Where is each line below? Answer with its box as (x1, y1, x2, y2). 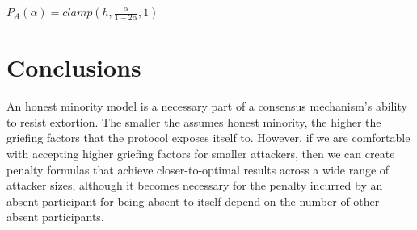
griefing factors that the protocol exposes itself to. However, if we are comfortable (6, 129, 411, 146)
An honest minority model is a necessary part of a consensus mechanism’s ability (6, 98, 407, 115)
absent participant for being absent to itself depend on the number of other (6, 192, 380, 209)
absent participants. (6, 208, 104, 225)
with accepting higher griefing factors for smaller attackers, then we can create (6, 144, 395, 161)
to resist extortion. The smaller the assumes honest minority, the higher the (6, 113, 381, 130)
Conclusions (6, 51, 141, 84)
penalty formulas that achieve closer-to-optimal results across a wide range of (6, 161, 390, 178)
